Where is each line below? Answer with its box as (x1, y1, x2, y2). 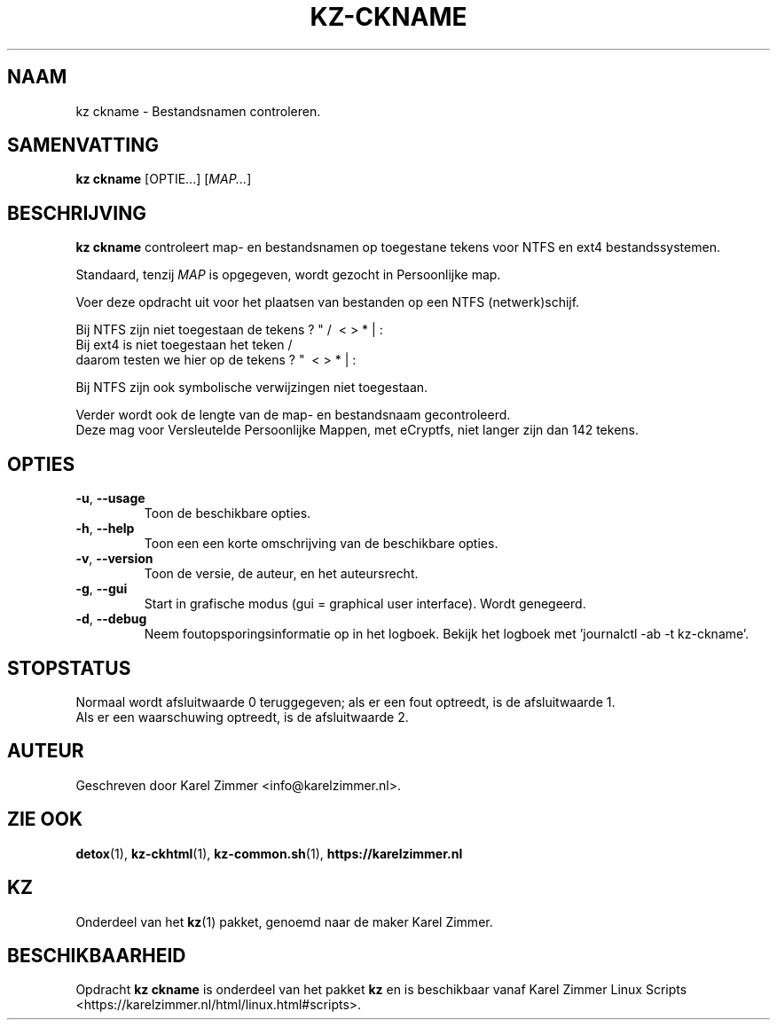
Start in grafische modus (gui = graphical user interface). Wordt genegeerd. (144, 596, 586, 612)
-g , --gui (75, 581, 128, 597)
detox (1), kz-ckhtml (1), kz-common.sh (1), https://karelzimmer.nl (75, 845, 463, 861)
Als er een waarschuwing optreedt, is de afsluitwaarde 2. (75, 709, 409, 725)
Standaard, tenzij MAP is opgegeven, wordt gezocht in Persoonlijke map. (75, 267, 501, 283)
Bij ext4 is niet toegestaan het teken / (75, 337, 293, 353)
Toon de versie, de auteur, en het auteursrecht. (144, 566, 419, 582)
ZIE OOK (7, 808, 83, 831)
